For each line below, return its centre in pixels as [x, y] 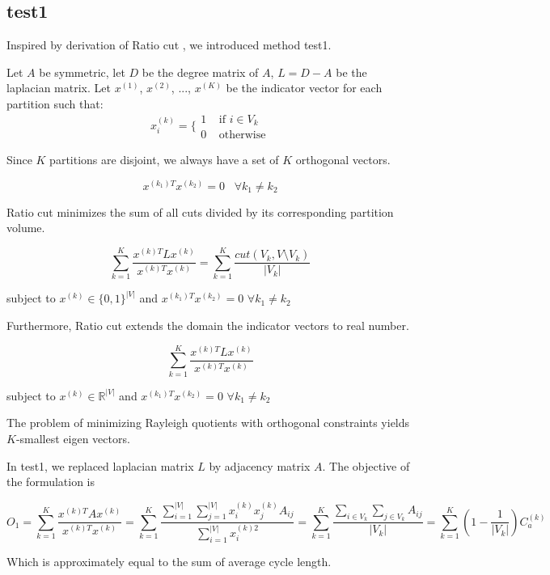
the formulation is [51, 482]
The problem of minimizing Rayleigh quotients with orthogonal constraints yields [208, 423]
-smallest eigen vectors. [73, 438]
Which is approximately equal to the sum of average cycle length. [169, 561]
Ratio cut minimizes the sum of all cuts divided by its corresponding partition [200, 211]
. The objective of [366, 465]
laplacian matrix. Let [59, 88]
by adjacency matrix [260, 465]
